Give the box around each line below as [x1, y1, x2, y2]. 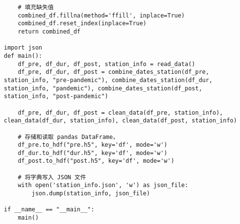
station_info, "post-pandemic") [4, 93, 108, 100]
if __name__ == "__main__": [4, 206, 95, 213]
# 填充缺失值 [17, 4, 54, 11]
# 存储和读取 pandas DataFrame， [17, 133, 119, 140]
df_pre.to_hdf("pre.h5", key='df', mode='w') [17, 141, 168, 149]
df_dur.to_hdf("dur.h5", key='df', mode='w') [17, 149, 168, 156]
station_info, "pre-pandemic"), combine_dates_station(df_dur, [4, 76, 213, 84]
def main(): [4, 52, 42, 59]
